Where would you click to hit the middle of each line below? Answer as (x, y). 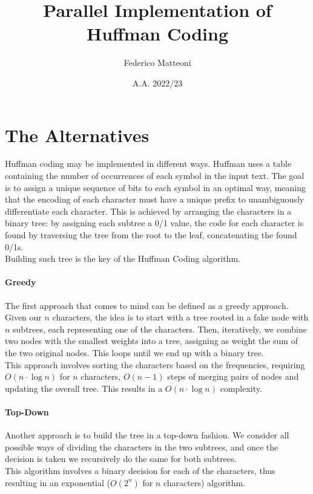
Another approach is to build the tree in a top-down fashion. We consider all (147, 435)
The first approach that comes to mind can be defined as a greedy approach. (147, 305)
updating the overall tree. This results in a (84, 388)
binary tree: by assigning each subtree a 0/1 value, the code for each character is (154, 223)
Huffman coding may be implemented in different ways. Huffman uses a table (148, 164)
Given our (23, 317)
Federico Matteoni (157, 63)
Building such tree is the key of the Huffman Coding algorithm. (123, 258)
